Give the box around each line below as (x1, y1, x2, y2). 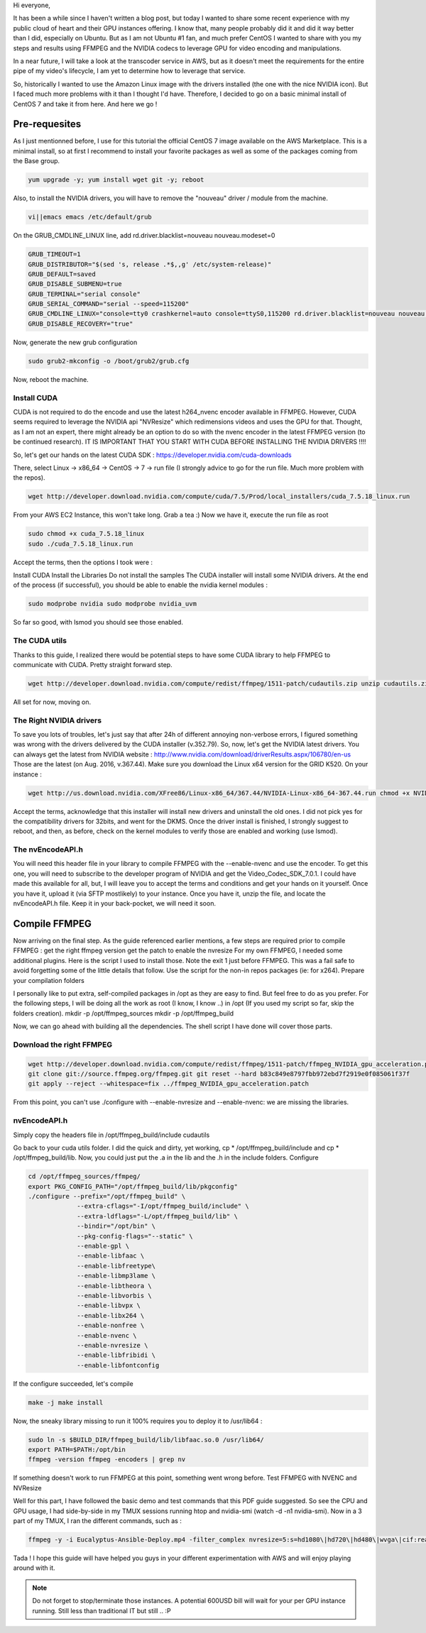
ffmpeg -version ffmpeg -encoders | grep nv (28, 1456, 186, 1463)
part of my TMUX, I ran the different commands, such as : (13, 1516, 182, 1525)
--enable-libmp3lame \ (77, 1272, 156, 1280)
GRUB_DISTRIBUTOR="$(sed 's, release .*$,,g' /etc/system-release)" (28, 260, 272, 268)
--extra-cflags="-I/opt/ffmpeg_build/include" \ (77, 1202, 249, 1210)
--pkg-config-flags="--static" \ (77, 1232, 193, 1240)
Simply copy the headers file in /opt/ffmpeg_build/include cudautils (13, 1131, 210, 1139)
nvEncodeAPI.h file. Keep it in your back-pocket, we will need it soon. (13, 899, 217, 908)
